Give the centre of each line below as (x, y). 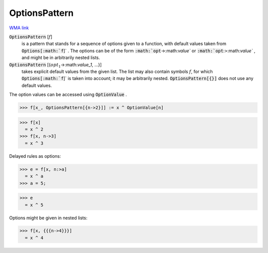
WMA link (19, 28)
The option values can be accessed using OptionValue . (68, 95)
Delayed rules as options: (35, 156)
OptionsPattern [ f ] (31, 37)
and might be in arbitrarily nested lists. (61, 58)
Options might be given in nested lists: (48, 218)
